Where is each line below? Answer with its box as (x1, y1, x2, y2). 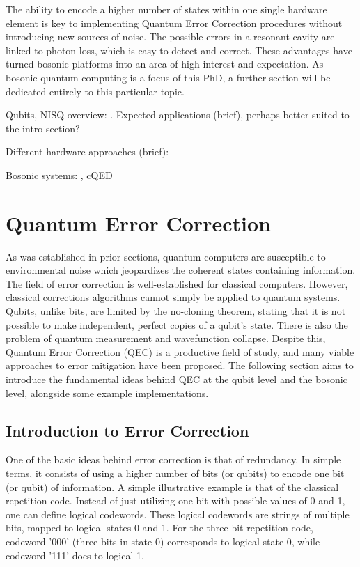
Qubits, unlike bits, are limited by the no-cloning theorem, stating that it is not (6, 304, 346, 318)
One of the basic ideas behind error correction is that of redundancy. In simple (6, 452, 341, 467)
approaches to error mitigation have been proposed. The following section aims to (6, 358, 354, 373)
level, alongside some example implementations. (6, 385, 209, 400)
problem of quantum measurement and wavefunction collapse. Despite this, (6, 331, 326, 345)
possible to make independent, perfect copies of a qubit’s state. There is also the (6, 317, 348, 332)
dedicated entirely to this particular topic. (6, 84, 185, 98)
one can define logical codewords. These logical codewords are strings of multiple (6, 506, 350, 521)
